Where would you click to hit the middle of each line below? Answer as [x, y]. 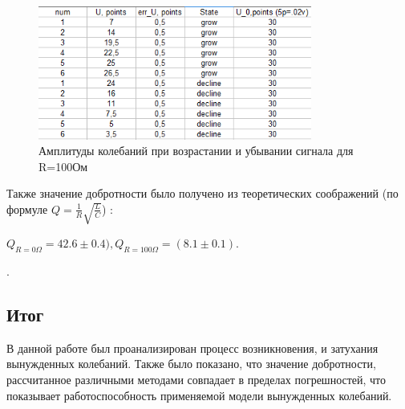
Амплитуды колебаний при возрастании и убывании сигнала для [196, 151]
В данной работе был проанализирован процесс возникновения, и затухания [192, 348]
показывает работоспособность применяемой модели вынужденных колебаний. [199, 395]
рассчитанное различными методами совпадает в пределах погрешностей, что [196, 380]
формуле [27, 209]
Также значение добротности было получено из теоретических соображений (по [202, 193]
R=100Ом [63, 166]
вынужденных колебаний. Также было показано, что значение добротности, [191, 364]
